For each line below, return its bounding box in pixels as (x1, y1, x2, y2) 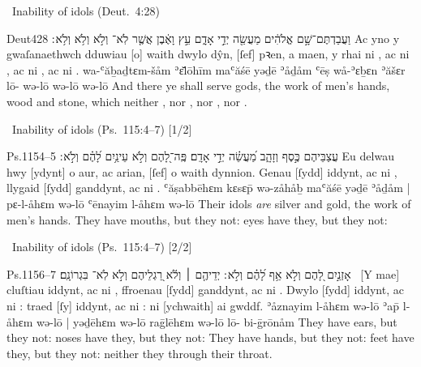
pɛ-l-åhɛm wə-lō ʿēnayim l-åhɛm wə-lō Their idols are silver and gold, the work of (6, 194, 411, 211)
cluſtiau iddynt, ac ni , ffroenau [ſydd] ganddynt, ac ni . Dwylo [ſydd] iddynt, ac (6, 281, 404, 298)
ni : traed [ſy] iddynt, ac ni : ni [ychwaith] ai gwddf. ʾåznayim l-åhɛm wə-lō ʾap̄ (6, 297, 400, 314)
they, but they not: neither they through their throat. (6, 344, 273, 361)
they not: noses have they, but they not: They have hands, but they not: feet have (6, 329, 415, 346)
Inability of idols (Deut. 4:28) (11, 2, 160, 19)
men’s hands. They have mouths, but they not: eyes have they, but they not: (6, 211, 388, 228)
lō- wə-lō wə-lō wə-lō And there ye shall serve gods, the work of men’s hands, (6, 77, 390, 94)
